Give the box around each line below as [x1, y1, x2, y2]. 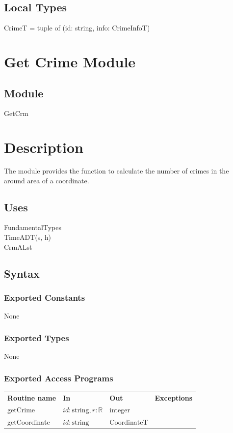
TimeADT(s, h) [4, 232, 51, 242]
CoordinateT [109, 417, 148, 427]
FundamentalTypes [4, 222, 61, 232]
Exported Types [4, 331, 69, 344]
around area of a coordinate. [4, 175, 89, 185]
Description [4, 137, 84, 157]
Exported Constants [4, 291, 85, 303]
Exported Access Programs [4, 372, 113, 384]
